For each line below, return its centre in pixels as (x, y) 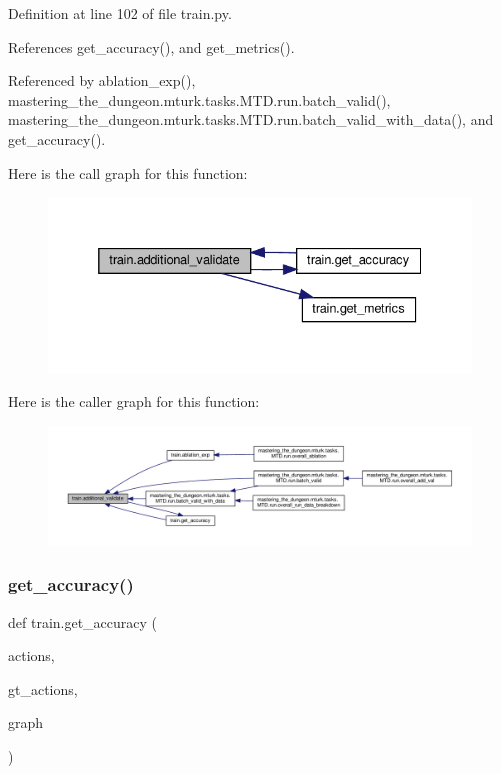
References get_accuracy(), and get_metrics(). (151, 46)
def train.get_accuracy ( (83, 621)
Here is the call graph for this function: (128, 172)
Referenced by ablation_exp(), (102, 80)
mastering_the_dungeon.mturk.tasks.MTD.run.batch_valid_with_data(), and (251, 119)
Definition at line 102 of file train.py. (120, 13)
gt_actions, (43, 688)
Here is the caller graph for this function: (134, 401)
